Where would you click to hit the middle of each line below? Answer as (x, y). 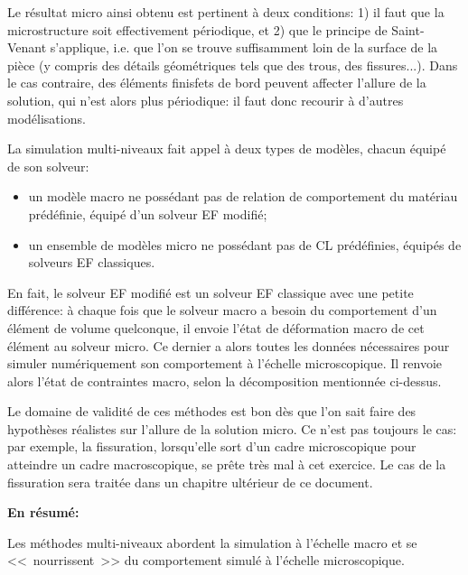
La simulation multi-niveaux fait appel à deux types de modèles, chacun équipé (227, 148)
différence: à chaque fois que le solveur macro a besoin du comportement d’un (222, 310)
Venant (27, 47)
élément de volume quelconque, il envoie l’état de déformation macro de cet (216, 327)
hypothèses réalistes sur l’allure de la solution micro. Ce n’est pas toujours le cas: (232, 428)
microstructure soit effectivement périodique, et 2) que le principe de (197, 29)
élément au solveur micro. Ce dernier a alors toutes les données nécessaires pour (229, 345)
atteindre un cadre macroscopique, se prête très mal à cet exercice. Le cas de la (227, 464)
